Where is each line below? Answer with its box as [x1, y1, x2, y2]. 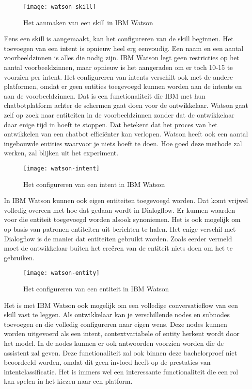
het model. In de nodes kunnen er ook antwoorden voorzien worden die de [4, 338, 224, 348]
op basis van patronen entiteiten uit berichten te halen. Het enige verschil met [4, 224, 236, 234]
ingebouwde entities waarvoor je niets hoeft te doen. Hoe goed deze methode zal [4, 138, 242, 148]
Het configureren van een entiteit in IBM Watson [23, 284, 169, 294]
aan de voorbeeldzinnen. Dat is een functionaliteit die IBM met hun [4, 90, 205, 101]
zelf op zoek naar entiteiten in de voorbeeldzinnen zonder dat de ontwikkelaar [4, 110, 235, 119]
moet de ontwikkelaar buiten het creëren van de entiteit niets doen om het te [4, 243, 233, 253]
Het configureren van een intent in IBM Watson [23, 179, 165, 189]
